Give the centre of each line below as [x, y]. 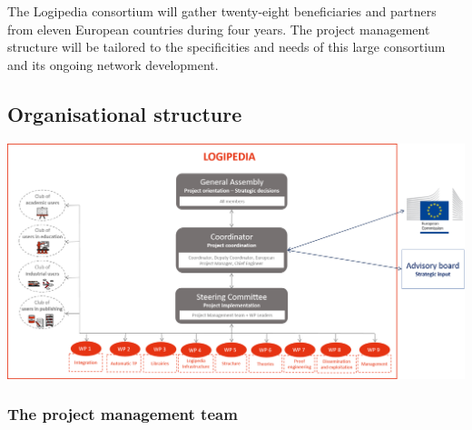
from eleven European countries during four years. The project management [219, 29]
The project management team [123, 414]
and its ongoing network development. [113, 64]
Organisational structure [125, 113]
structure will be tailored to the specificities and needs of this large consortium [226, 47]
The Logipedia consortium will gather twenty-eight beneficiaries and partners [222, 11]
